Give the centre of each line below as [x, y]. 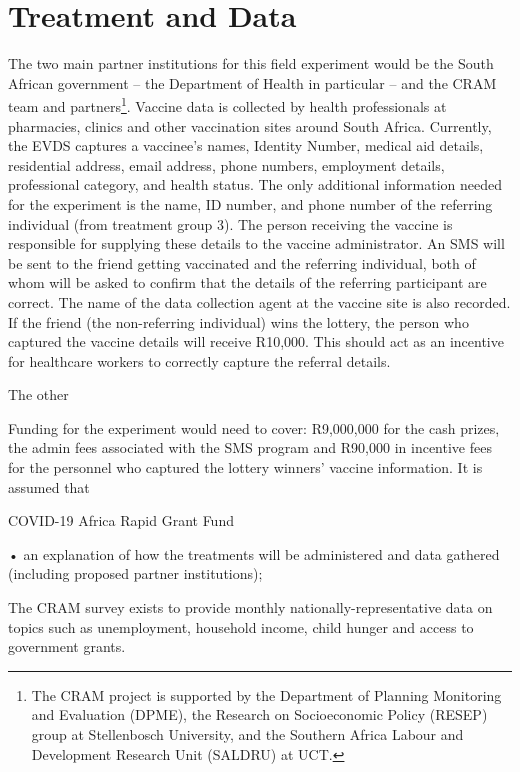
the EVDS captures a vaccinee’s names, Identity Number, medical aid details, [246, 145]
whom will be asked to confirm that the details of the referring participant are [247, 282]
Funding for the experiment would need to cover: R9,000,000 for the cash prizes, [254, 427]
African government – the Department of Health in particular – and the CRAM [252, 82]
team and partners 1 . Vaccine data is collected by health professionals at [227, 104]
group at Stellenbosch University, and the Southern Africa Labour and [247, 734]
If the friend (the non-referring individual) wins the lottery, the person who [238, 321]
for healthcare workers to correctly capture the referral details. [199, 360]
